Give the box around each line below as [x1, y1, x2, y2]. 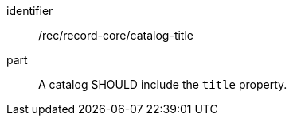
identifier [6, 4, 53, 17]
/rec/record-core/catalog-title [38, 29, 193, 42]
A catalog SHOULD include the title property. [38, 78, 287, 91]
